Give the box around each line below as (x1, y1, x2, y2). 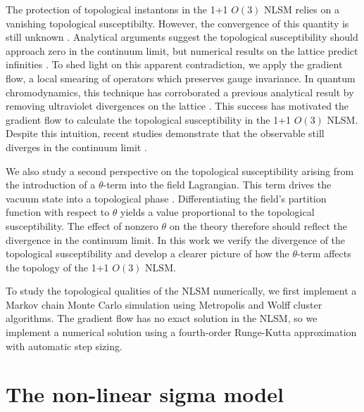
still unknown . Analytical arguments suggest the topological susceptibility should (6, 30, 358, 44)
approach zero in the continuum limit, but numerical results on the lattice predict (6, 43, 358, 58)
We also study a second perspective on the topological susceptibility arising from (6, 163, 354, 178)
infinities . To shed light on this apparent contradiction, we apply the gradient (6, 57, 343, 72)
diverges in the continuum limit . (6, 139, 147, 154)
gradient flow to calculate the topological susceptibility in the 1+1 (6, 112, 291, 127)
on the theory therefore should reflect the (169, 218, 347, 233)
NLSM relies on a (264, 2, 339, 16)
